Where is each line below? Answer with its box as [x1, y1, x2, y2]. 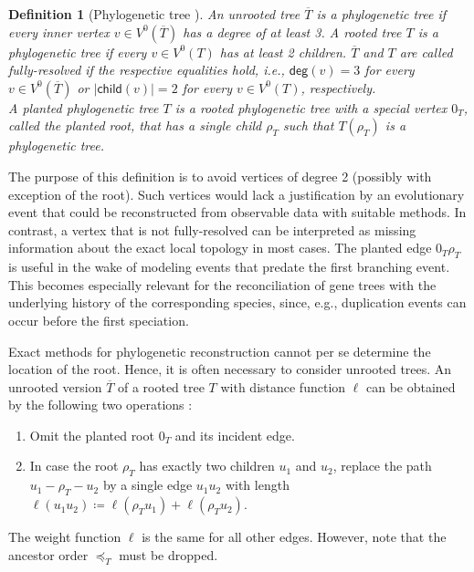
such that [282, 116, 334, 135]
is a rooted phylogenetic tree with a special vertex [174, 98, 448, 117]
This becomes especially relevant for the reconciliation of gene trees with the [8, 275, 437, 294]
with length [225, 475, 290, 494]
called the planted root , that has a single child [8, 116, 262, 135]
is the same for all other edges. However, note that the [142, 527, 447, 546]
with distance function [220, 377, 346, 396]
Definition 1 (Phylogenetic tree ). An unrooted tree [8, 5, 300, 23]
